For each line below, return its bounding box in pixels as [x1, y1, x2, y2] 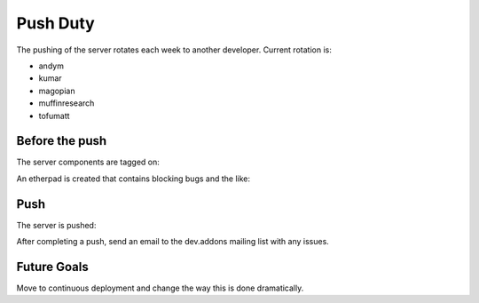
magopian [38, 85, 75, 96]
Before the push [16, 133, 107, 148]
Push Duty [16, 13, 95, 33]
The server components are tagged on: [16, 156, 160, 168]
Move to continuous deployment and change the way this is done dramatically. [16, 283, 304, 293]
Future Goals [16, 259, 89, 275]
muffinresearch [38, 98, 95, 108]
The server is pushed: [16, 219, 97, 230]
